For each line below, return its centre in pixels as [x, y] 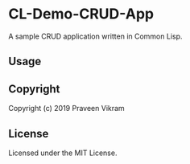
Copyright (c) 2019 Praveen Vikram [66, 109]
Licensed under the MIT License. [63, 153]
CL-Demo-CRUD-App [81, 14]
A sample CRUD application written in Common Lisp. [95, 36]
